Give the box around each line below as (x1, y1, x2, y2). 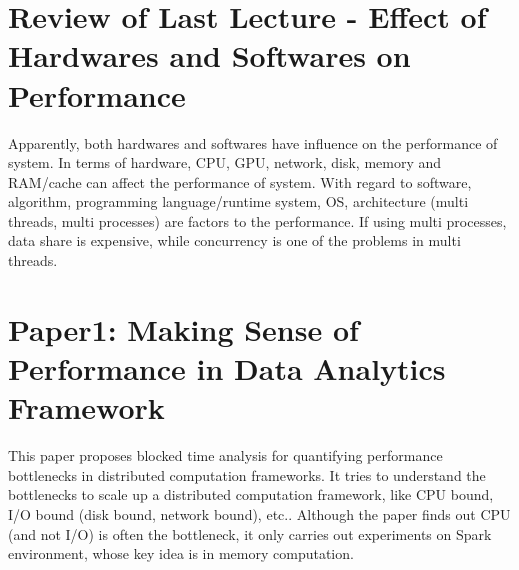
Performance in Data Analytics (8, 348, 446, 389)
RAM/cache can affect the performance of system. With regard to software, (8, 171, 472, 192)
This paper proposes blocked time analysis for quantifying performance (8, 445, 443, 466)
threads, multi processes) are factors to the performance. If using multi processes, (8, 210, 507, 231)
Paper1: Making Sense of (8, 308, 359, 349)
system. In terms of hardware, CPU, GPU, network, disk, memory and (8, 152, 442, 173)
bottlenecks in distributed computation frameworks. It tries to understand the (8, 464, 486, 485)
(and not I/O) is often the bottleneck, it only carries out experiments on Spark (8, 523, 492, 544)
